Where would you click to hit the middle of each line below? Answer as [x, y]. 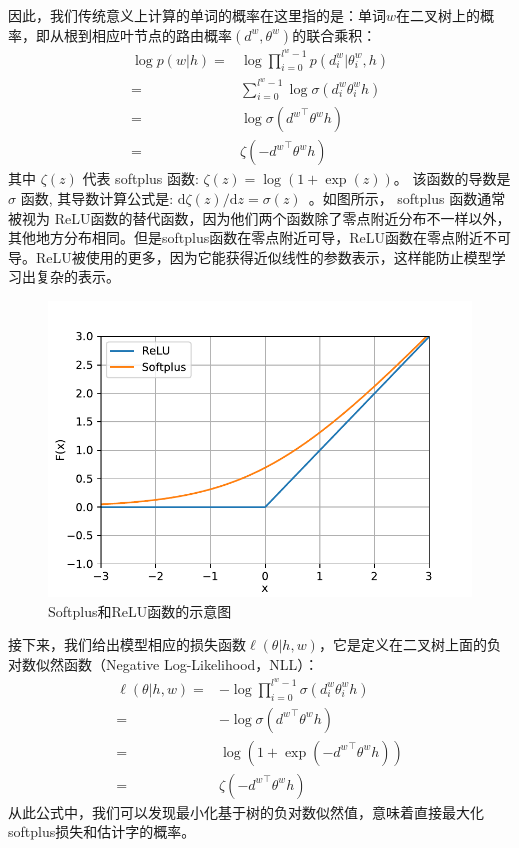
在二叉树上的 [438, 15]
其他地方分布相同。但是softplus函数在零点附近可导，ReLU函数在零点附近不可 [259, 237]
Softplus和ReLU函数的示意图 [140, 610]
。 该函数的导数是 [452, 178]
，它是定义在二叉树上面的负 [409, 644]
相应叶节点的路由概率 [161, 34]
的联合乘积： [334, 34]
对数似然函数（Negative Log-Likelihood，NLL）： [163, 664]
